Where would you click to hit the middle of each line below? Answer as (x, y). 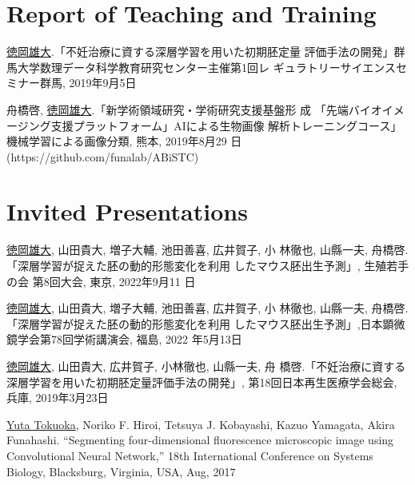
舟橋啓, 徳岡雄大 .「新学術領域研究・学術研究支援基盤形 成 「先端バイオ (194, 109)
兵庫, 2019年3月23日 (58, 398)
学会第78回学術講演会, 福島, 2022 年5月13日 (130, 339)
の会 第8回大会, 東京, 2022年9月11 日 (101, 281)
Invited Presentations (127, 211)
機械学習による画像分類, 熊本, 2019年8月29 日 (124, 141)
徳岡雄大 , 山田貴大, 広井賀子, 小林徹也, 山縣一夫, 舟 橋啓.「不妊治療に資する (206, 366)
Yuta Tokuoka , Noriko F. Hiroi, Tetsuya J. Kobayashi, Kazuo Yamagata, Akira (201, 424)
